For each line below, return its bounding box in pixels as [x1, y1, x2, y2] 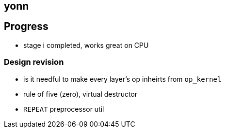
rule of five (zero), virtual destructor [23, 89, 138, 98]
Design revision [4, 57, 64, 67]
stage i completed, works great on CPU [23, 41, 149, 49]
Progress [4, 20, 48, 33]
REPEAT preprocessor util [23, 104, 104, 113]
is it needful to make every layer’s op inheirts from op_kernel [23, 74, 222, 83]
